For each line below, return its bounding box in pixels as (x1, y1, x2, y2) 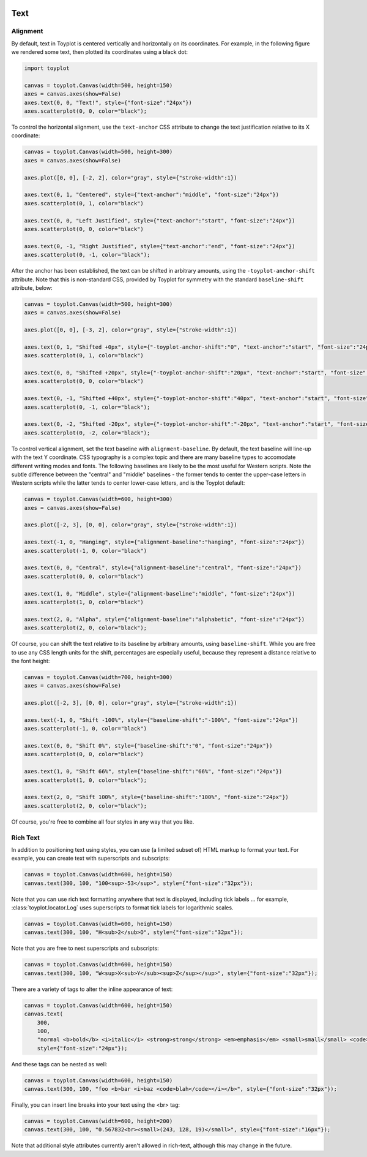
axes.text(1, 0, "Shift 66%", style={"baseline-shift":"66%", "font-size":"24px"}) (24, 768, 283, 775)
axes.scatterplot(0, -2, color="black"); (24, 429, 150, 436)
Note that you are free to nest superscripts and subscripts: (11, 944, 159, 952)
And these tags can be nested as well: (11, 1060, 108, 1068)
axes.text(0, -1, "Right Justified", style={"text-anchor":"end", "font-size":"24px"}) (24, 243, 295, 249)
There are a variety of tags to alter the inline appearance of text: (11, 985, 173, 993)
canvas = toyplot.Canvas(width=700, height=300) (24, 673, 173, 680)
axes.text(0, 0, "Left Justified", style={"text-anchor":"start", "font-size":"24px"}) (24, 217, 295, 224)
